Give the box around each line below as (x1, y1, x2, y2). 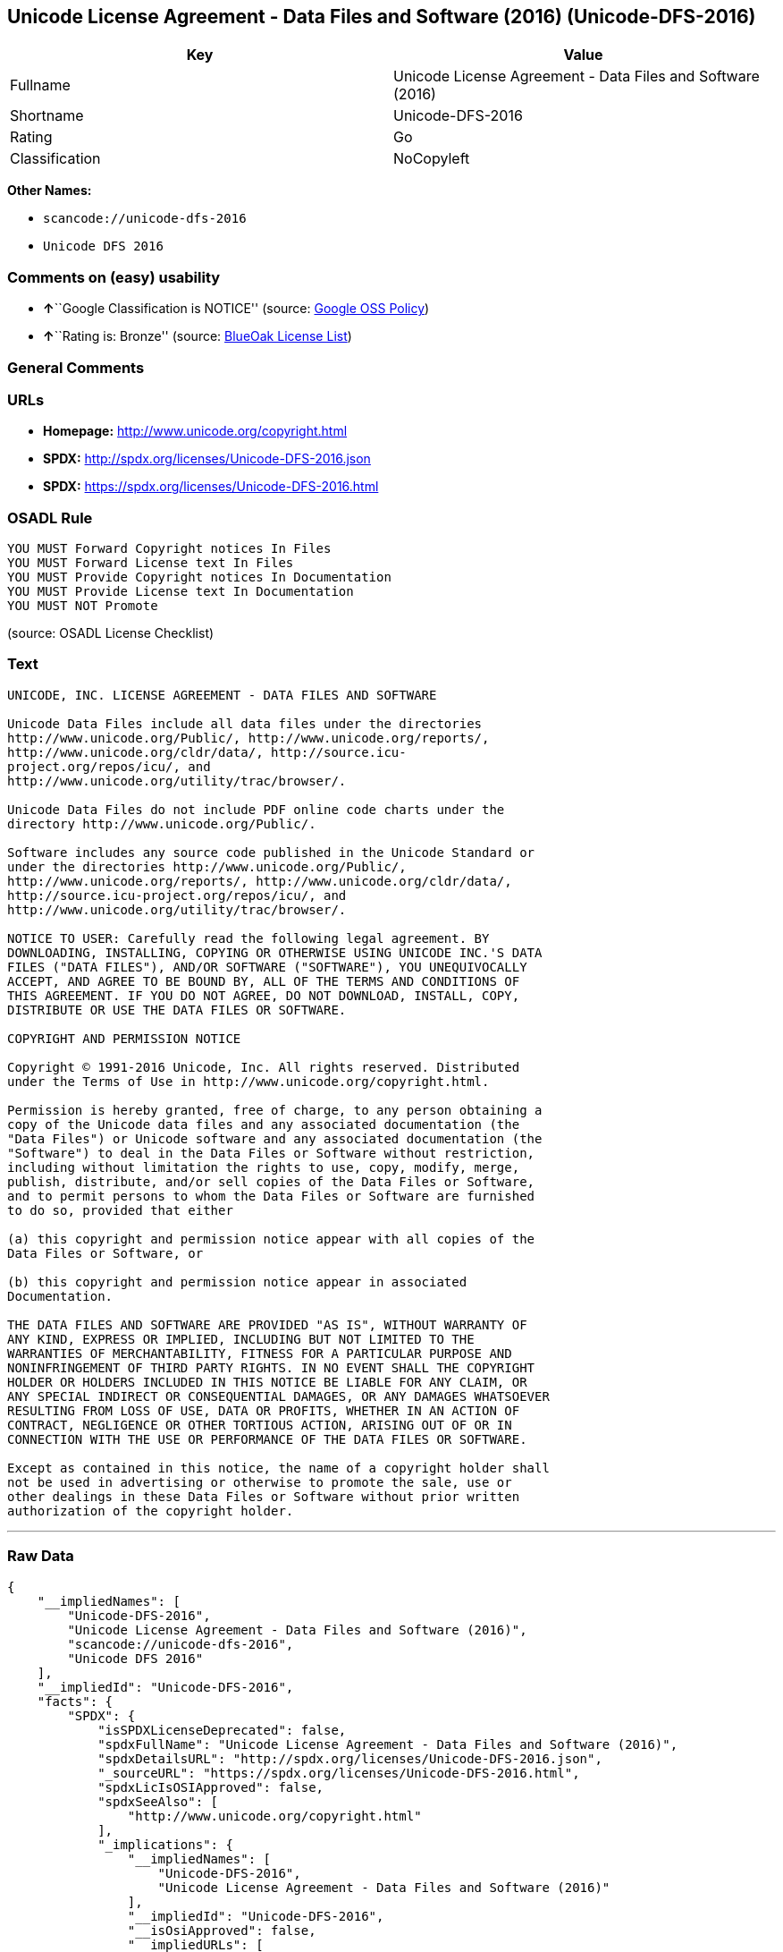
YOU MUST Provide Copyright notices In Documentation (7, 570, 391, 585)
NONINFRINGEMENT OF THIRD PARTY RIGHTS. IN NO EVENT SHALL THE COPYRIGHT (7, 1360, 535, 1375)
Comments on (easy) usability (7, 267, 221, 286)
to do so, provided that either (7, 1202, 233, 1218)
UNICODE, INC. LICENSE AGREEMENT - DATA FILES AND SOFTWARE (7, 687, 437, 702)
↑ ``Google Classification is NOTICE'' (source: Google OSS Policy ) (43, 301, 430, 317)
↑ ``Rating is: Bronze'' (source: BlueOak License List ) (43, 328, 352, 344)
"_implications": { (97, 1837, 233, 1852)
